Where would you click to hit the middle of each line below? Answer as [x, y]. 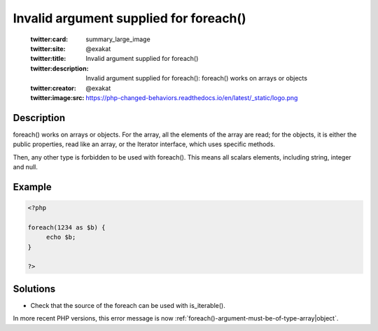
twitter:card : [49, 39]
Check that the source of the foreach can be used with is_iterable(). [128, 305]
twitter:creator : [53, 88]
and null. [26, 167]
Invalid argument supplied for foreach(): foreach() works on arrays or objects [197, 78]
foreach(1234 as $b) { [66, 227]
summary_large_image [118, 39]
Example [32, 186]
